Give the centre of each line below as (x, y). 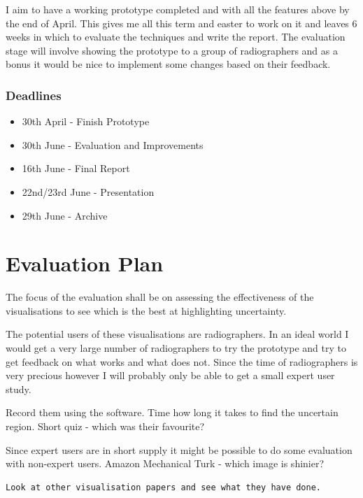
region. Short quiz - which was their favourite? (105, 426)
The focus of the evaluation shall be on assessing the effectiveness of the (160, 297)
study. (19, 389)
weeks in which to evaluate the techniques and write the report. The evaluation (176, 37)
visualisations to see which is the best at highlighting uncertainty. (146, 310)
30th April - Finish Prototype (86, 121)
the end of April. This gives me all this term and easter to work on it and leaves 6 (181, 23)
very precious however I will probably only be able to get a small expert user (170, 375)
